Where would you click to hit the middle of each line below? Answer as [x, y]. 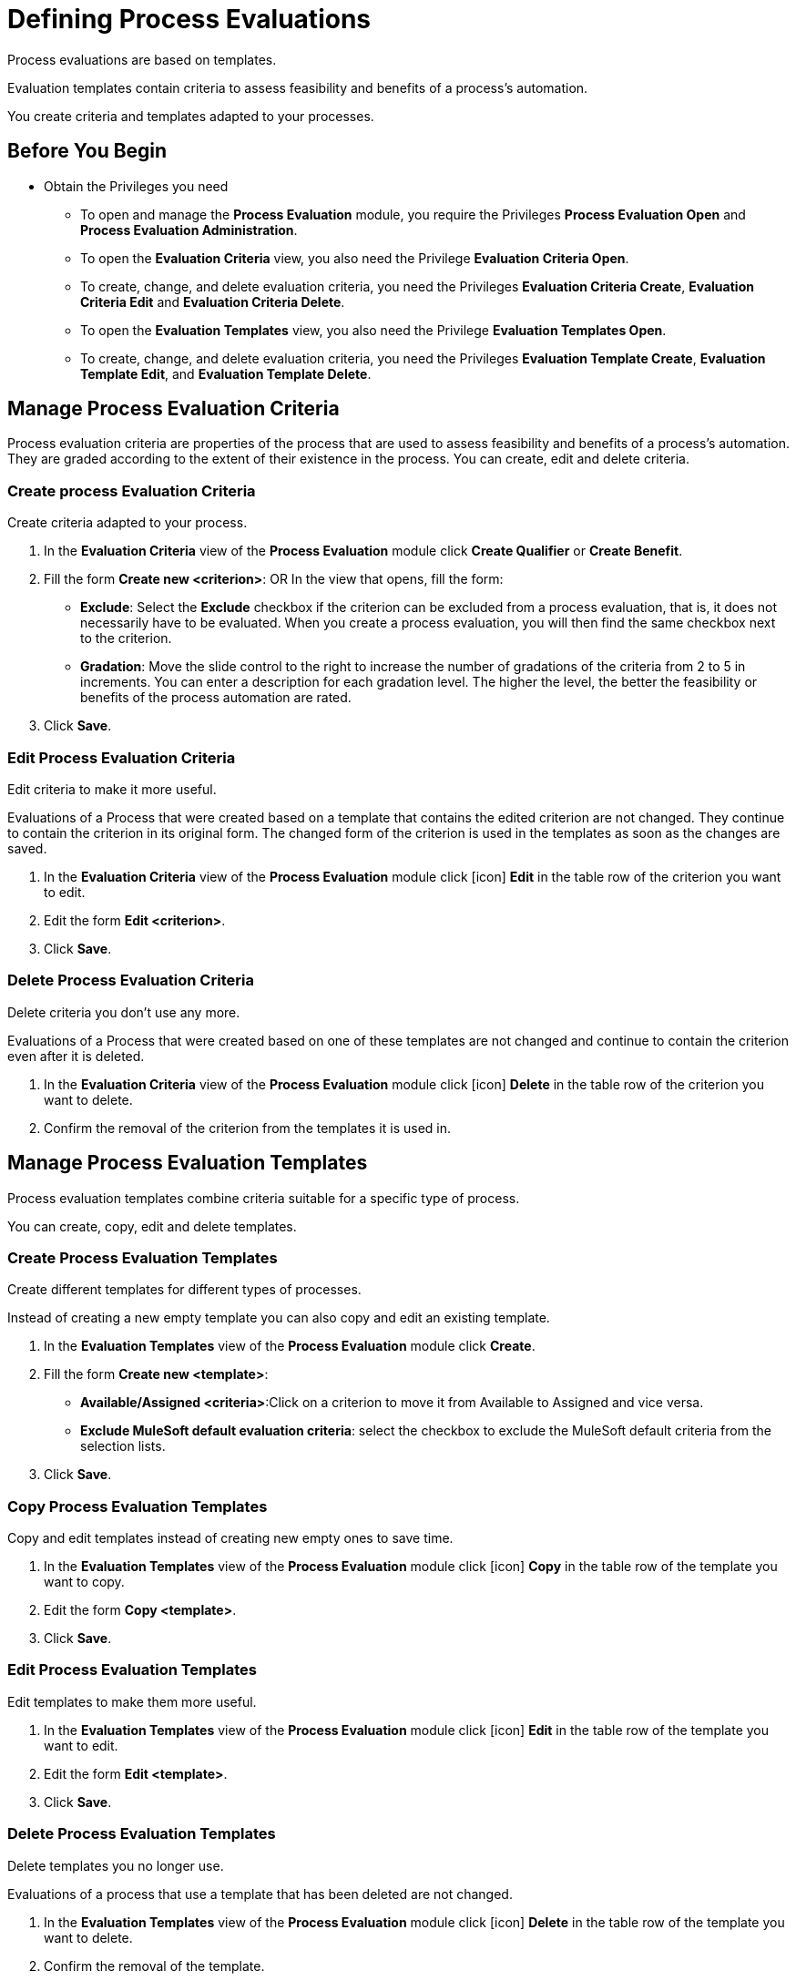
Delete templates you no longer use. [116, 1865]
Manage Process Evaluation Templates [188, 1163]
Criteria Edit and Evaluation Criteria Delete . [213, 301]
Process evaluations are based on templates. [142, 59]
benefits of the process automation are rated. [216, 698]
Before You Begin [87, 151]
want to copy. [84, 1582]
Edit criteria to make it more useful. [112, 789]
